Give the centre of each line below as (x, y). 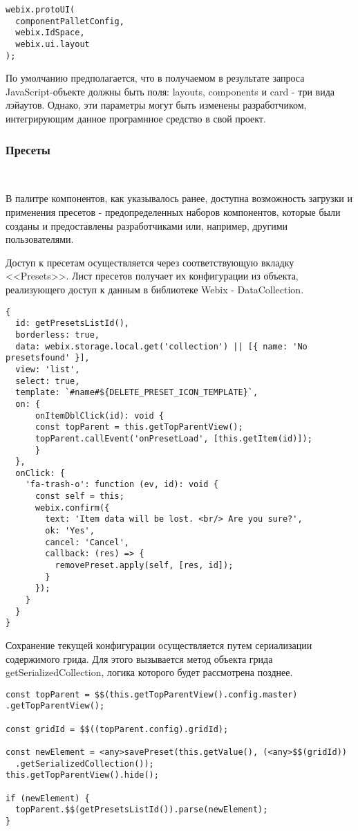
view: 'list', (48, 369)
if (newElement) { (48, 798)
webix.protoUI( (40, 10)
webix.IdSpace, (50, 33)
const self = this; (79, 496)
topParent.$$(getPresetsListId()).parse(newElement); (142, 810)
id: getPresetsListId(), (72, 323)
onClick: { (40, 473)
